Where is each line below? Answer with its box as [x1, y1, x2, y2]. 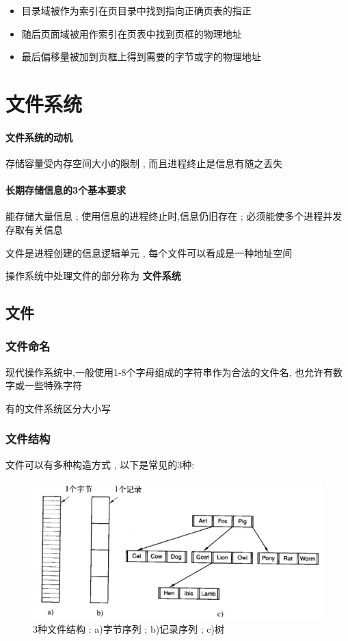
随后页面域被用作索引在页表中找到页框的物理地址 [21, 26, 242, 40]
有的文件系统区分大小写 [5, 401, 111, 415]
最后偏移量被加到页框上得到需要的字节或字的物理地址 [21, 49, 261, 64]
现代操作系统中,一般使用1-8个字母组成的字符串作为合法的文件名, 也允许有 [5, 364, 334, 379]
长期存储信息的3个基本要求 [5, 183, 126, 197]
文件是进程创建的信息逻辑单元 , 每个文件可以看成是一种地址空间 [5, 245, 293, 260]
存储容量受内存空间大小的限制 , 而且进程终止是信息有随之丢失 [5, 155, 283, 170]
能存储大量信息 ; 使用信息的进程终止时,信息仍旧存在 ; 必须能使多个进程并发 [5, 209, 343, 223]
